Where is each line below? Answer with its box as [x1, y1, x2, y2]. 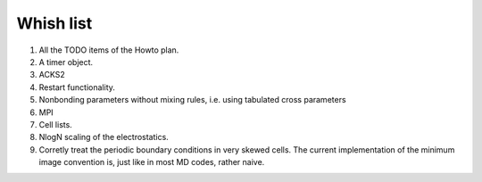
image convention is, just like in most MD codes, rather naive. [38, 157, 265, 168]
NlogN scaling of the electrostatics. [38, 132, 169, 143]
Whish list [16, 13, 93, 33]
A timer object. [38, 56, 94, 67]
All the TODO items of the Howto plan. [38, 45, 179, 55]
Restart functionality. [38, 81, 116, 93]
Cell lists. [38, 119, 73, 129]
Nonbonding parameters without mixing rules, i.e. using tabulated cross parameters [38, 95, 347, 105]
